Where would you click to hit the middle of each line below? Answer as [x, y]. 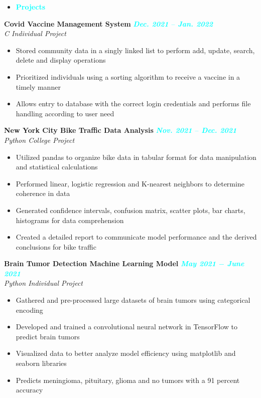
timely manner [38, 86]
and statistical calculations [57, 167]
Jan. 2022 [195, 23]
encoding [29, 310]
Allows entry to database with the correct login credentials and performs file [133, 104]
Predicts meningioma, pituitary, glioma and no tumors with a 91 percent [128, 380]
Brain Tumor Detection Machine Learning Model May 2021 [110, 263]
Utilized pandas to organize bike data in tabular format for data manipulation [136, 157]
